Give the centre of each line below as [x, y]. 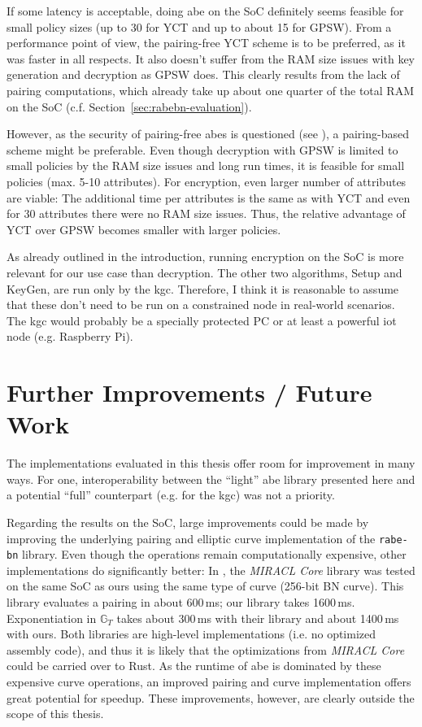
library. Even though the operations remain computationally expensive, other [214, 554]
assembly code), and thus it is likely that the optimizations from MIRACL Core [206, 649]
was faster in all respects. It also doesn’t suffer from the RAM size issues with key [211, 58]
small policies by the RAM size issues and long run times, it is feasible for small [206, 165]
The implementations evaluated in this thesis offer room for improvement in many [211, 463]
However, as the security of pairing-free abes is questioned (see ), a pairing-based [208, 134]
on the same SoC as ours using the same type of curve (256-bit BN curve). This [205, 586]
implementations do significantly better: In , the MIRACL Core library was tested [211, 570]
